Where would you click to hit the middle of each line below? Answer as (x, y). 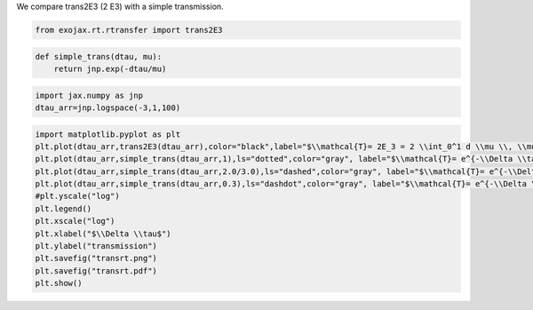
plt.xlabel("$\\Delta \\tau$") (103, 234)
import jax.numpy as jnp (89, 95)
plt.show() (59, 283)
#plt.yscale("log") (77, 196)
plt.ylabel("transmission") (96, 246)
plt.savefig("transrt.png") (96, 258)
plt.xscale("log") (75, 221)
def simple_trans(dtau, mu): (99, 56)
